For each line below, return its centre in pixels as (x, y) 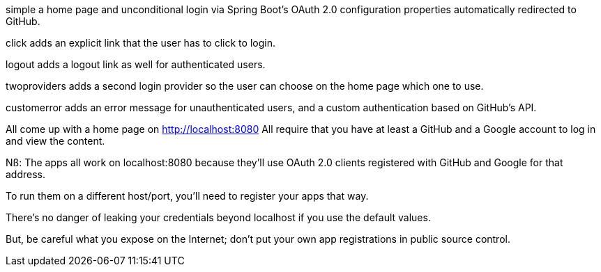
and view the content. (55, 141)
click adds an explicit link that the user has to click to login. (140, 43)
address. (26, 174)
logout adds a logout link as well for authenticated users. (136, 64)
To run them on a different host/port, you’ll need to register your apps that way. (187, 196)
